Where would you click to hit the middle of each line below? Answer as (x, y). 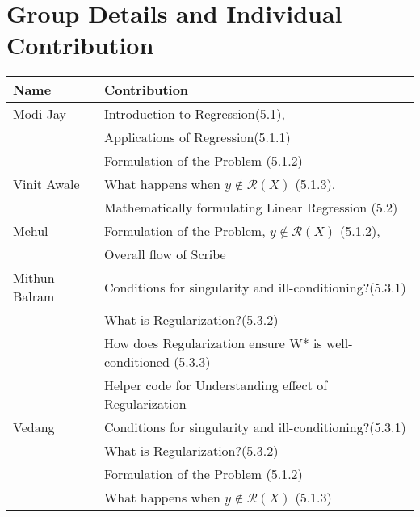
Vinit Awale (46, 184)
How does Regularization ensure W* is (213, 343)
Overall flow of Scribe (165, 254)
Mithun (34, 278)
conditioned (136, 362)
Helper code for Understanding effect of (216, 385)
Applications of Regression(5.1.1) (197, 137)
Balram (34, 296)
